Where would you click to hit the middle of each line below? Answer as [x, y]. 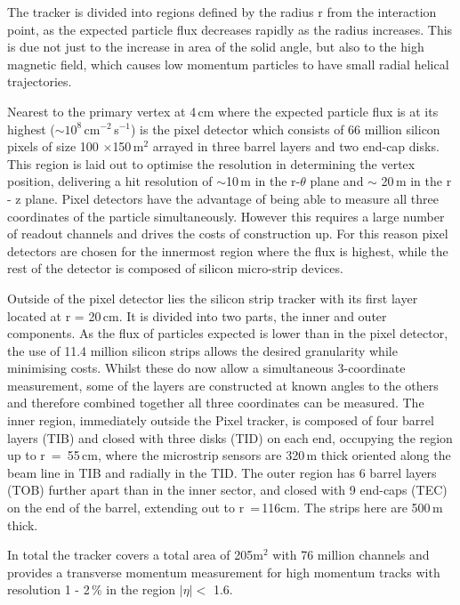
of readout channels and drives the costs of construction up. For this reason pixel [228, 234]
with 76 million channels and [351, 555]
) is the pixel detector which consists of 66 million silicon [285, 129]
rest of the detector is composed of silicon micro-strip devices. [175, 268]
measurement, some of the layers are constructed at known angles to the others [223, 385]
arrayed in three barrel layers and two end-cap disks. [296, 146]
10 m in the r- [263, 181]
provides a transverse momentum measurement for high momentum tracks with [224, 572]
